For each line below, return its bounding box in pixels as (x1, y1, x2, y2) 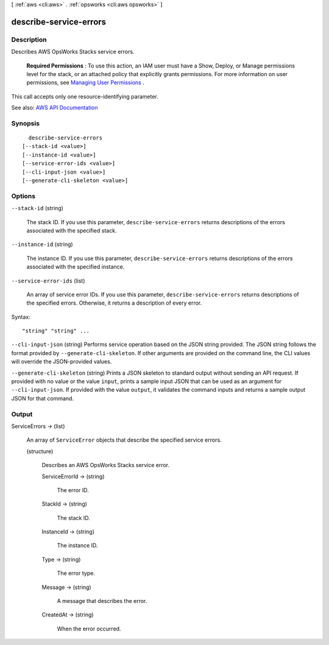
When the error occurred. (57, 625, 121, 632)
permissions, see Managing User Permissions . (26, 79, 144, 86)
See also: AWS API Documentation (11, 104, 98, 111)
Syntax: (11, 313, 30, 320)
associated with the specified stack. (26, 227, 117, 234)
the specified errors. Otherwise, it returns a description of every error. (26, 299, 202, 307)
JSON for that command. (11, 395, 74, 402)
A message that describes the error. (57, 597, 147, 605)
